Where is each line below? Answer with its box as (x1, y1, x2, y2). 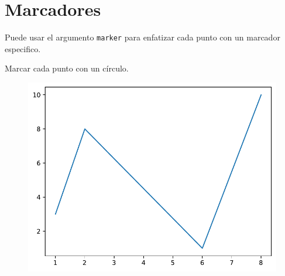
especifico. (5, 42, 41, 54)
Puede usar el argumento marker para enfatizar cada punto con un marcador (5, 31, 280, 43)
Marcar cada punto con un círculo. (5, 62, 129, 74)
